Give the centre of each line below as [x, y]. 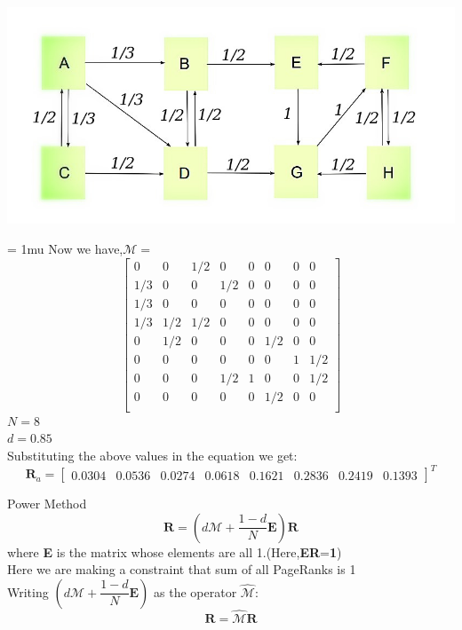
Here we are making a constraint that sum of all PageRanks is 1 [182, 569]
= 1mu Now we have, [65, 248]
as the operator [195, 591]
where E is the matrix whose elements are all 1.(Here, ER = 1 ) [175, 551]
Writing [28, 591]
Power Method [47, 504]
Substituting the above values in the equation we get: [152, 455]
